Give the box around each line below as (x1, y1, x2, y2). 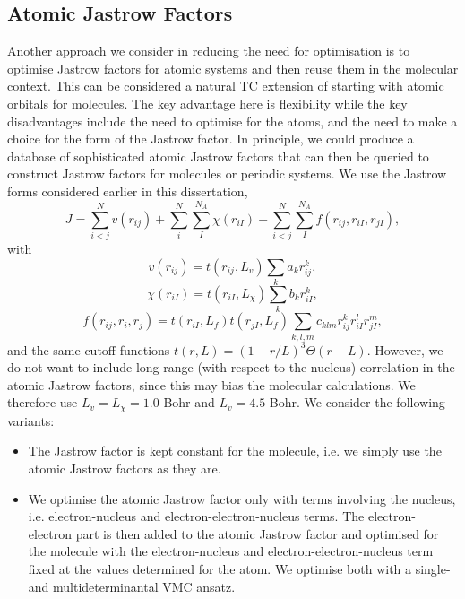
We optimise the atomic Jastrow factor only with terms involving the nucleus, (28, 489, 456, 508)
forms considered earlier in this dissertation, (7, 181, 248, 200)
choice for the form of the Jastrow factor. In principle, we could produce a (7, 129, 414, 148)
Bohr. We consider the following (269, 393, 445, 412)
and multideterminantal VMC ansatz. (28, 577, 236, 595)
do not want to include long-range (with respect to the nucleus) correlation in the (7, 358, 455, 377)
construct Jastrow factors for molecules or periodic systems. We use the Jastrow (7, 164, 447, 183)
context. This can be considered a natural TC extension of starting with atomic (7, 76, 444, 95)
